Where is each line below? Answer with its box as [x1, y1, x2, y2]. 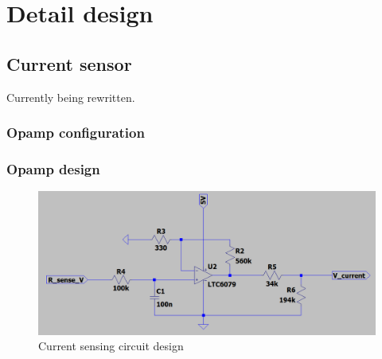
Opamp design [6, 158, 100, 178]
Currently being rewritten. [6, 88, 135, 105]
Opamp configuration [6, 123, 145, 142]
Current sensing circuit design [38, 338, 184, 354]
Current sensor [6, 51, 132, 76]
